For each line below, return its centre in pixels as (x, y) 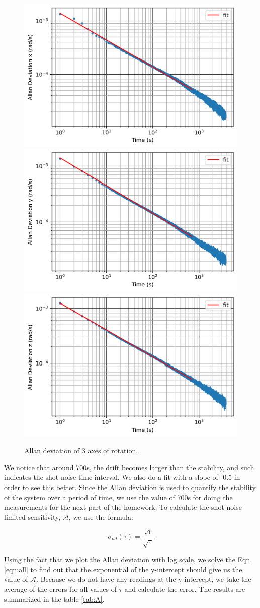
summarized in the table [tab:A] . (54, 599)
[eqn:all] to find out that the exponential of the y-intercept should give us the (123, 569)
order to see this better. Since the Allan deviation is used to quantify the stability (130, 487)
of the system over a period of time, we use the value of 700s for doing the (118, 497)
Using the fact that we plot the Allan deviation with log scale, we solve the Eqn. (128, 559)
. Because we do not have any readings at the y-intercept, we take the (144, 579)
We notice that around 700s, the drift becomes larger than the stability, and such (129, 467)
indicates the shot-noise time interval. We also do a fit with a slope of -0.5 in (122, 477)
